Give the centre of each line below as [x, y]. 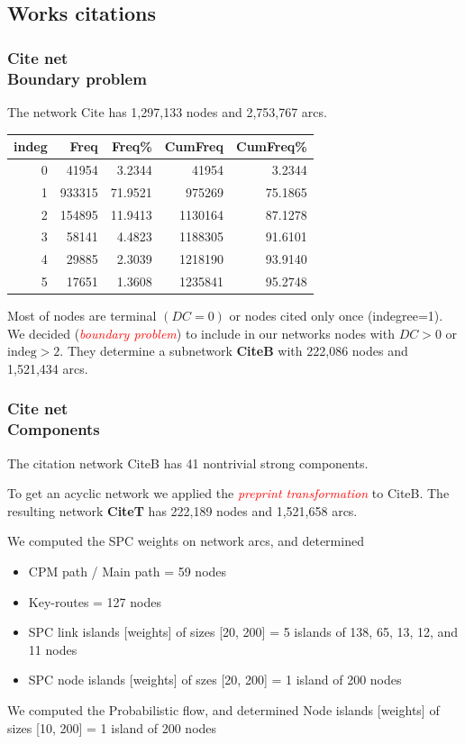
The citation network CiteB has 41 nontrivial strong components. [188, 463]
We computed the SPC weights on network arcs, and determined [186, 541]
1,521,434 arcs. [48, 368]
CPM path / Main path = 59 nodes [128, 572]
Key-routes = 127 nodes [95, 601]
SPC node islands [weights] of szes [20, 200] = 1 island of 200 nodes [215, 680]
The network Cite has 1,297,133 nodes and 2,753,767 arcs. [167, 111]
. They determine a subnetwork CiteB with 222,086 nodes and [234, 351]
